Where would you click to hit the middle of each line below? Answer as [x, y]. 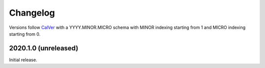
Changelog [32, 13]
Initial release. [23, 60]
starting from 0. [25, 34]
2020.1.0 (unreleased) [44, 48]
